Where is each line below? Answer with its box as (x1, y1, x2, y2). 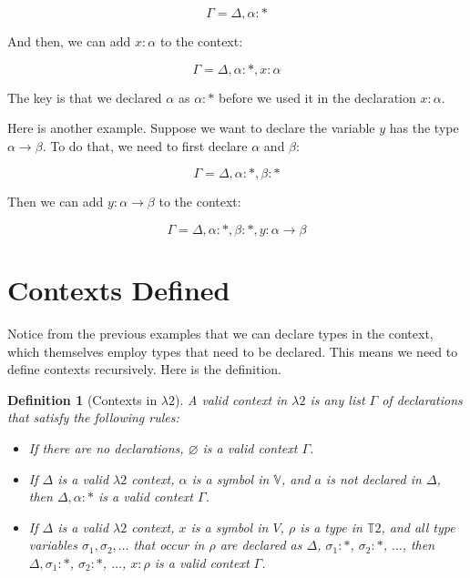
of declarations (382, 390, 463, 409)
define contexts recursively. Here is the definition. (7, 360, 281, 379)
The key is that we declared (7, 87, 162, 106)
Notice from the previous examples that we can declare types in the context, (7, 324, 434, 343)
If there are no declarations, (28, 439, 184, 458)
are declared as (220, 535, 302, 554)
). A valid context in (175, 390, 288, 409)
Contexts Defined (7, 271, 230, 309)
